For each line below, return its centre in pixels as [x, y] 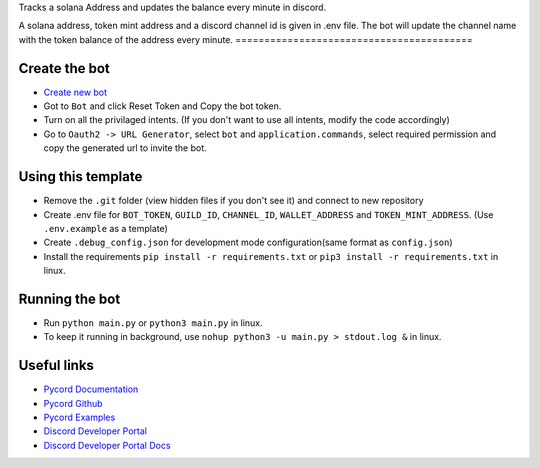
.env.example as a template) [106, 228]
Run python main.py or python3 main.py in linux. [153, 323]
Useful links [56, 365]
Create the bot [64, 68]
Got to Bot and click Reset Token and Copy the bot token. [162, 106]
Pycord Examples [79, 417]
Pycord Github [73, 403]
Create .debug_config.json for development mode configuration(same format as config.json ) [248, 242]
